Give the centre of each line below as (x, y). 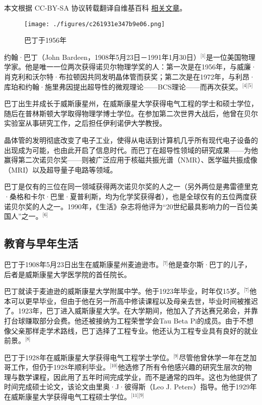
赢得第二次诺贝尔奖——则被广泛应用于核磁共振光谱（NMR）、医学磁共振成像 (131, 160)
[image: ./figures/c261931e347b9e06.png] (95, 24)
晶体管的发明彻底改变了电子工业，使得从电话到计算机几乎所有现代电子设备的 (131, 140)
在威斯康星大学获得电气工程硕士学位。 (68, 397)
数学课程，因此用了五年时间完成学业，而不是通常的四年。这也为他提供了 (138, 377)
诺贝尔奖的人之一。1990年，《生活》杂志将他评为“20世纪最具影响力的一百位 (127, 206)
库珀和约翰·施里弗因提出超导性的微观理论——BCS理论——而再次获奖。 (123, 86)
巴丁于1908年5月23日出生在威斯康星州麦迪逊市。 (83, 264)
